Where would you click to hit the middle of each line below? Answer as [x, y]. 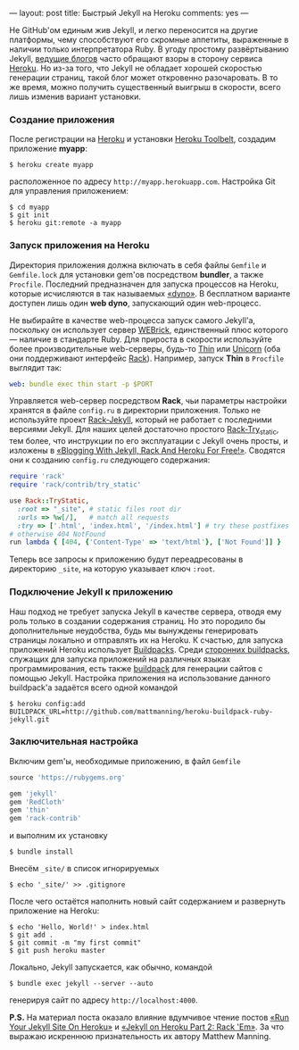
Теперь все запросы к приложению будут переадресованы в [126, 559]
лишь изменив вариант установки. [75, 96]
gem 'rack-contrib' [46, 819]
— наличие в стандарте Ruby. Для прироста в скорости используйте [141, 339]
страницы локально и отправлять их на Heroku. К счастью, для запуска [146, 640]
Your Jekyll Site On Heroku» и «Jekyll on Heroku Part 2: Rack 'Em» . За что [147, 1027]
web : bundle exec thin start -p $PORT [81, 384]
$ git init [29, 215]
